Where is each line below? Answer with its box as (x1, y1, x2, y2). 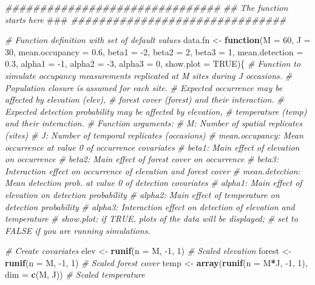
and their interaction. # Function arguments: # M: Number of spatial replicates (5, 117, 303, 129)
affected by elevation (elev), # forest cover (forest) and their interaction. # (5, 93, 284, 106)
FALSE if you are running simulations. (5, 224, 151, 236)
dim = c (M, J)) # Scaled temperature (5, 268, 145, 281)
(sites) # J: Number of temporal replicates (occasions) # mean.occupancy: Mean (5, 128, 303, 141)
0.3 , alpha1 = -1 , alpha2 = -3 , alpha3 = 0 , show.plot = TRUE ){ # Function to (5, 57, 301, 70)
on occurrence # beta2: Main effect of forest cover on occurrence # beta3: (5, 153, 279, 165)
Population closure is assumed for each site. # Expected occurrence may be (5, 81, 283, 94)
